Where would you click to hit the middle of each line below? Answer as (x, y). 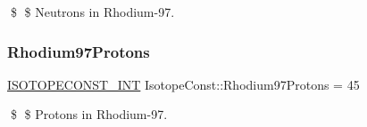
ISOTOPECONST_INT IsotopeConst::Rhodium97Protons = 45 (183, 84)
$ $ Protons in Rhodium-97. (89, 114)
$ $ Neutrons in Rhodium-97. (92, 12)
